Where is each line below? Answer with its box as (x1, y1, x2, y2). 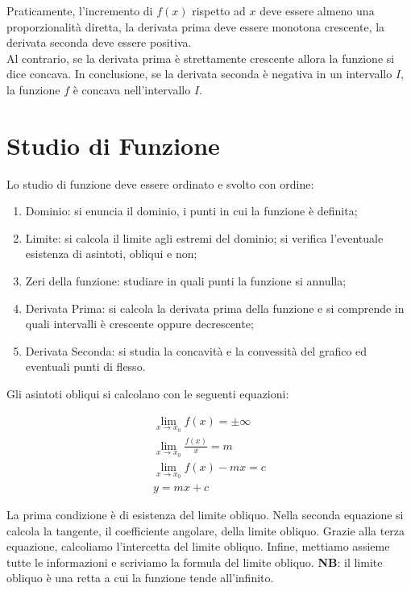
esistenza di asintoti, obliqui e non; (25, 245, 197, 262)
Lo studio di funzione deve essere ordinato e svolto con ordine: (6, 175, 314, 192)
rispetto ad (192, 2, 246, 19)
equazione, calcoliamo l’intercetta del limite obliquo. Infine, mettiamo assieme (6, 538, 390, 555)
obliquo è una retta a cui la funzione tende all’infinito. (6, 569, 274, 586)
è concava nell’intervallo (73, 81, 191, 98)
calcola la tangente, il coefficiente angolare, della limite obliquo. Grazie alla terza (6, 522, 405, 539)
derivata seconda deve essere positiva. (6, 34, 192, 51)
